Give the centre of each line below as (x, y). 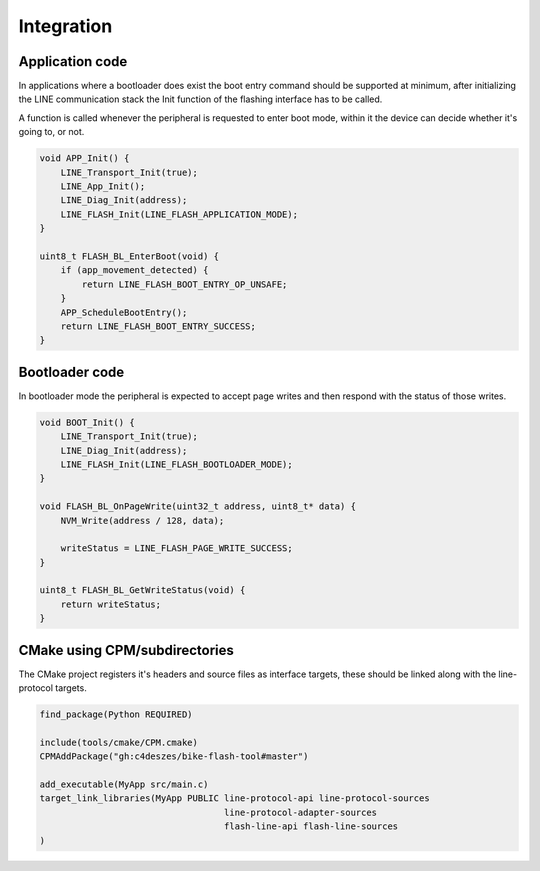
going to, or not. (51, 132)
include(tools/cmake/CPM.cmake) (119, 742)
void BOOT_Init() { (87, 422)
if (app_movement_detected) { (134, 270)
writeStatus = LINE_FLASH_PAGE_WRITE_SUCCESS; (177, 548)
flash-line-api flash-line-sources (311, 826)
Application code (73, 61)
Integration (65, 26)
